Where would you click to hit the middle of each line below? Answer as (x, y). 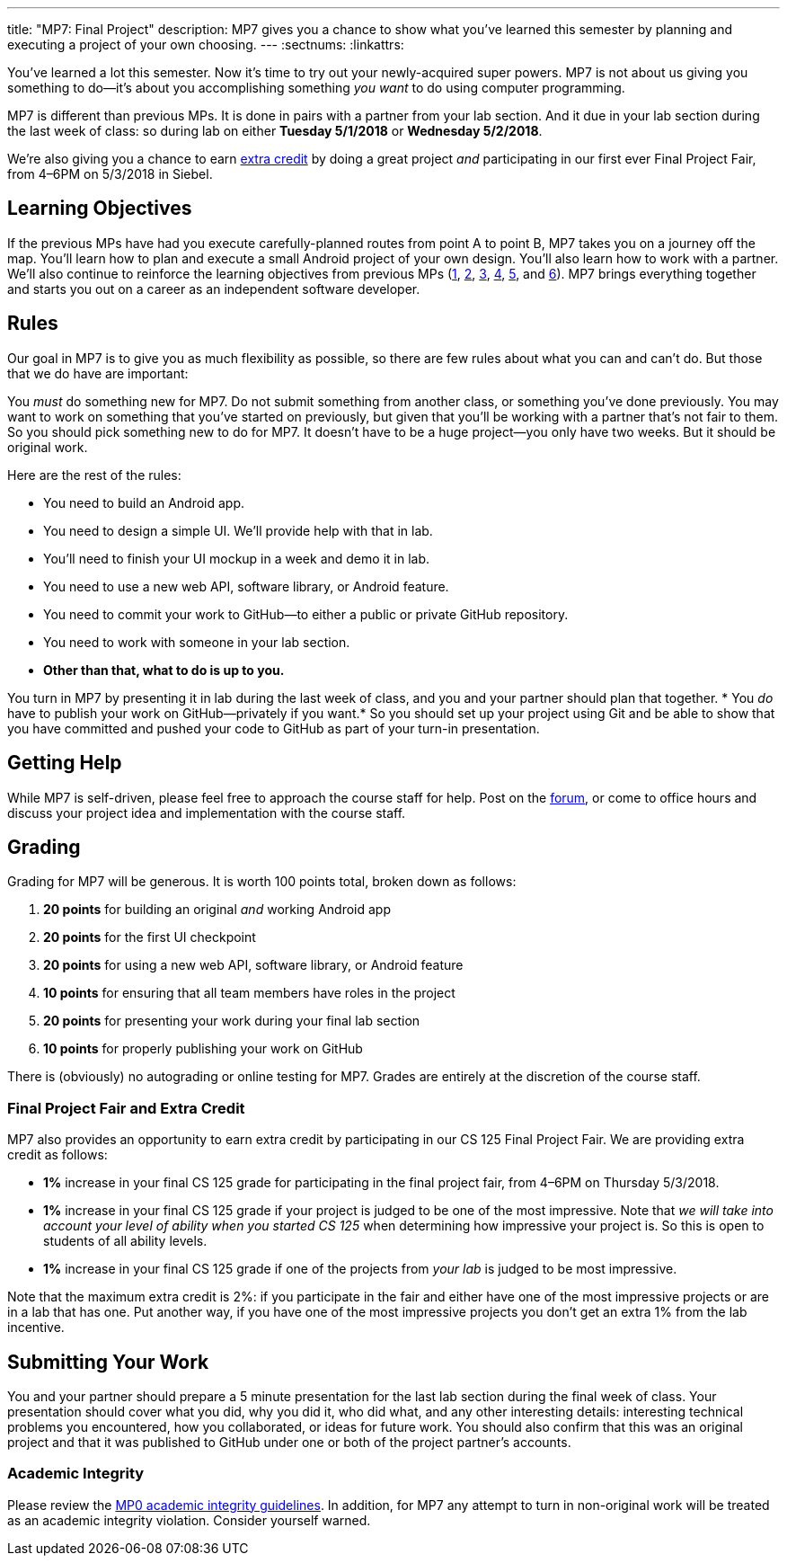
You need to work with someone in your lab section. (197, 642)
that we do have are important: (98, 373)
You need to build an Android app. (144, 502)
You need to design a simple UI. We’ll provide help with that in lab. (238, 530)
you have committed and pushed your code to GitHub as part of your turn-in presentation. (274, 728)
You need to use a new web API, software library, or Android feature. (246, 586)
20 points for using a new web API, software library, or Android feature (253, 965)
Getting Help (65, 763)
